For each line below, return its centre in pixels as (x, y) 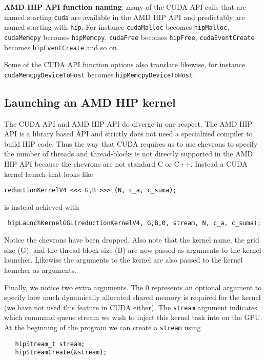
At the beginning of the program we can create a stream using (103, 327)
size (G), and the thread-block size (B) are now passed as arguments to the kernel (133, 249)
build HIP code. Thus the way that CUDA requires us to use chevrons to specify (131, 143)
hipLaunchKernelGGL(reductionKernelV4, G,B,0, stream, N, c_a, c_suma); (135, 223)
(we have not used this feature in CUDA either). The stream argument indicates (131, 307)
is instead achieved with (42, 206)
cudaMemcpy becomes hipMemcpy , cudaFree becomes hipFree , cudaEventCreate (129, 37)
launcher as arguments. (40, 269)
